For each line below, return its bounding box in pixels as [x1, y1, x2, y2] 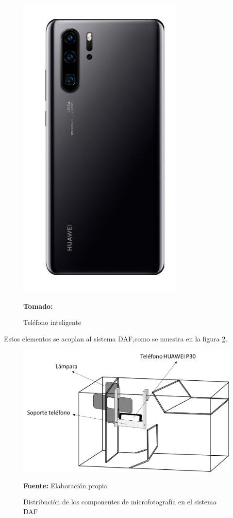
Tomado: [23, 301, 53, 311]
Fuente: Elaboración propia [23, 480, 107, 490]
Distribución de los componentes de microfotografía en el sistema [23, 497, 216, 507]
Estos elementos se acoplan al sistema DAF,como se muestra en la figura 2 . [4, 333, 228, 343]
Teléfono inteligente [23, 317, 81, 327]
